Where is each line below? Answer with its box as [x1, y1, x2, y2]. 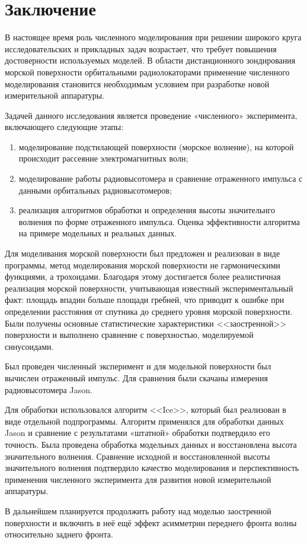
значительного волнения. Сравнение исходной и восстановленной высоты [5, 450, 270, 462]
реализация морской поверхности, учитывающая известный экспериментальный [5, 282, 293, 294]
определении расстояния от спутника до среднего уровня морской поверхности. [5, 305, 293, 317]
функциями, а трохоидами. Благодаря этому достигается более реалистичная [5, 270, 281, 283]
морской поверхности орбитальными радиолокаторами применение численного [5, 65, 290, 78]
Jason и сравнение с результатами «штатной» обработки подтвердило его [5, 426, 270, 439]
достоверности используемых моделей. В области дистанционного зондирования [5, 54, 296, 67]
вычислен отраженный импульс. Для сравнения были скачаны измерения [5, 371, 268, 384]
